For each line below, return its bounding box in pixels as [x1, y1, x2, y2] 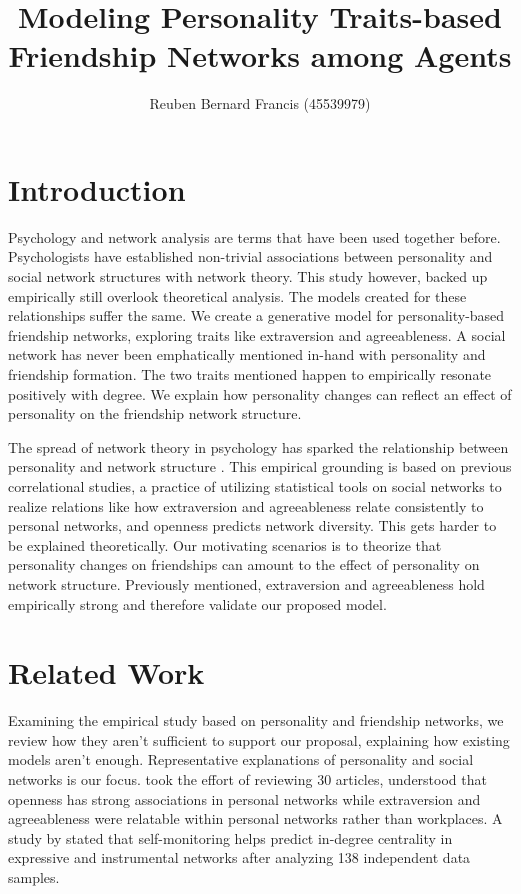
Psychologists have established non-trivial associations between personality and [8, 246, 493, 267]
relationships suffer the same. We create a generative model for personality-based [8, 305, 505, 326]
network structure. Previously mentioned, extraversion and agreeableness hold [8, 573, 485, 594]
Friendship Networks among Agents [8, 35, 512, 76]
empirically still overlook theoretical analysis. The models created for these [8, 285, 467, 306]
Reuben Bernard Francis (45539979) [149, 93, 371, 114]
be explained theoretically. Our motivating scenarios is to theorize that [8, 534, 442, 555]
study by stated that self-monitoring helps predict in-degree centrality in [8, 827, 453, 848]
